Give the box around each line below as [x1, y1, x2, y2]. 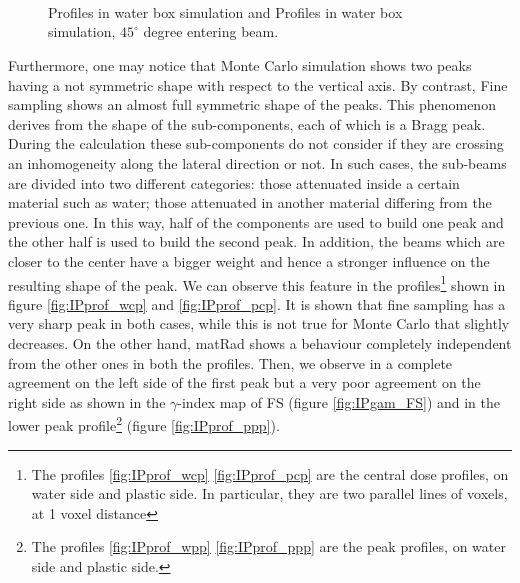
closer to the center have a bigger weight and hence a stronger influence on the [8, 250, 490, 271]
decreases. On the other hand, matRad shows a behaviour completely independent [8, 332, 512, 353]
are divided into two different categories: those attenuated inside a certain [8, 172, 460, 193]
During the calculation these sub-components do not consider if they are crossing [8, 133, 504, 154]
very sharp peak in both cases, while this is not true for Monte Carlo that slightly [8, 313, 510, 334]
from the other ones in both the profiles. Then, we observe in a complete [8, 352, 453, 373]
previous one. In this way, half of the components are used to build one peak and [8, 211, 504, 232]
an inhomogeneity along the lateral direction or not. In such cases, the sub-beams [8, 152, 507, 173]
